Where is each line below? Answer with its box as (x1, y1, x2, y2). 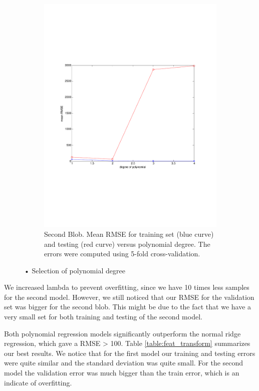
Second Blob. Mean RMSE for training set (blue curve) (44, 228, 214, 239)
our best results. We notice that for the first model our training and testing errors (4, 347, 255, 358)
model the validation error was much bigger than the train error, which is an (4, 367, 239, 378)
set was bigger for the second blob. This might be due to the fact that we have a (4, 301, 251, 312)
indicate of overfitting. (4, 377, 72, 387)
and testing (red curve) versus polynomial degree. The (44, 238, 210, 249)
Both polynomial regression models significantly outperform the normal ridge (4, 328, 241, 338)
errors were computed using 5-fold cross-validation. (44, 248, 200, 259)
